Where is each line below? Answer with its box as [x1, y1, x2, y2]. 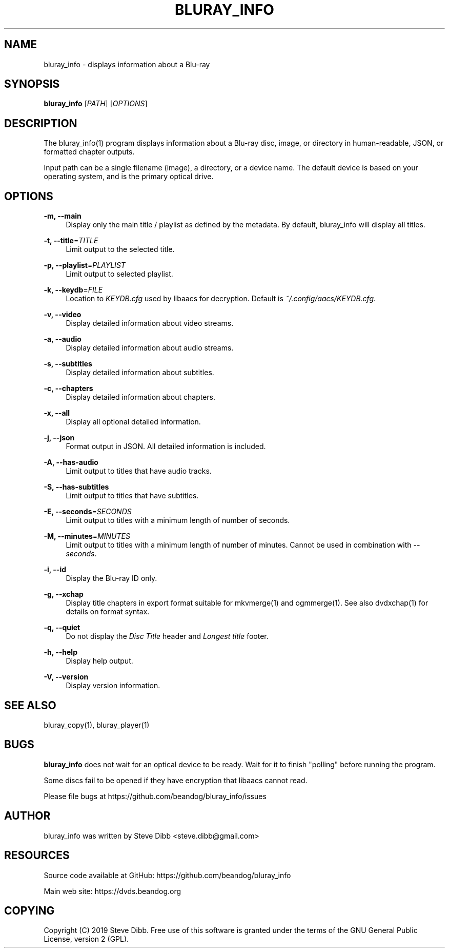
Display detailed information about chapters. [66, 393, 216, 402]
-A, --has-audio [44, 458, 98, 467]
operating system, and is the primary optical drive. [44, 172, 214, 181]
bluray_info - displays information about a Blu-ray [44, 60, 210, 69]
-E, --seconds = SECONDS [44, 507, 132, 516]
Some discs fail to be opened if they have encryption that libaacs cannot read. [44, 775, 308, 785]
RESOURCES [4, 849, 70, 862]
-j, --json [44, 433, 75, 442]
